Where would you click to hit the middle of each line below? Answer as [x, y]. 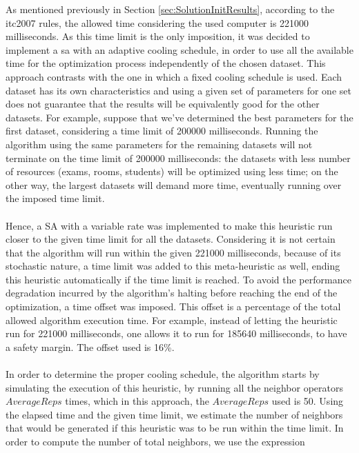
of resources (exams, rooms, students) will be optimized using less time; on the [172, 171]
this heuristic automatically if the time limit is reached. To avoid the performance [178, 279]
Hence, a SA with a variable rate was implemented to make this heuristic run [169, 225]
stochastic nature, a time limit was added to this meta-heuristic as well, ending [173, 266]
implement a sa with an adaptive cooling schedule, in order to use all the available [179, 49]
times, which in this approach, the [137, 401]
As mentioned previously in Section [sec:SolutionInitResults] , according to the [170, 9]
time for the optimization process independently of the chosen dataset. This [166, 63]
